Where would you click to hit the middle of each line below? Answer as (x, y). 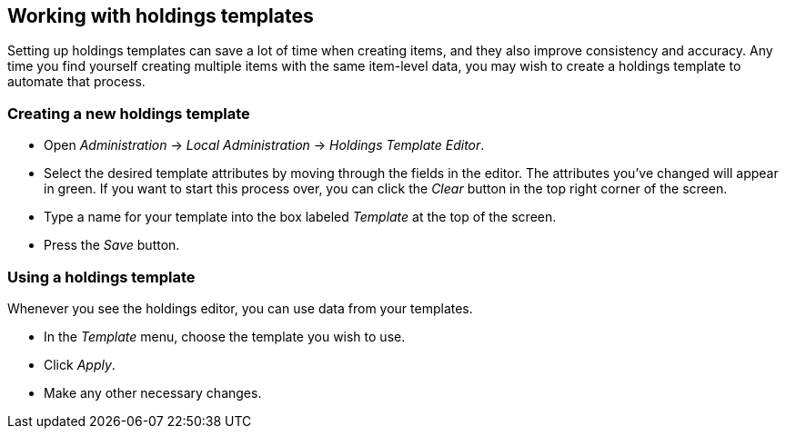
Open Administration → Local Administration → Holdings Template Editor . (264, 145)
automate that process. (76, 82)
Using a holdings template (101, 277)
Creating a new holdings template (129, 113)
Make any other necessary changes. (153, 392)
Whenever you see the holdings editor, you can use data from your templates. (240, 308)
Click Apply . (80, 364)
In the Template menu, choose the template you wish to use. (225, 336)
